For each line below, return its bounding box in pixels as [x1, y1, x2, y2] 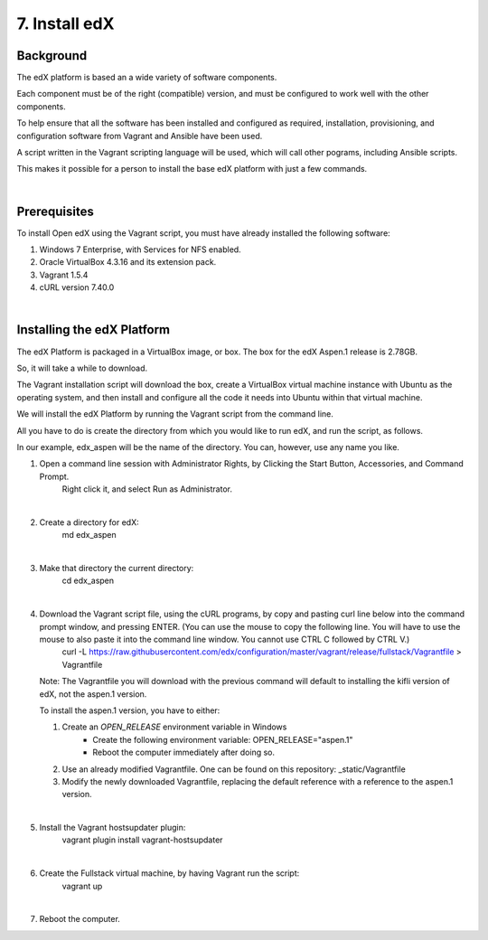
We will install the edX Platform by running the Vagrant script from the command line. [16, 409, 334, 419]
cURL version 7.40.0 [39, 282, 115, 293]
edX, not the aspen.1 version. [39, 688, 147, 700]
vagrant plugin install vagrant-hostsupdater [61, 834, 223, 845]
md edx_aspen [61, 530, 117, 540]
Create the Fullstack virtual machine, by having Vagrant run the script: [39, 868, 300, 879]
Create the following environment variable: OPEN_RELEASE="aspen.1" [92, 734, 353, 745]
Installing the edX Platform [16, 322, 171, 338]
